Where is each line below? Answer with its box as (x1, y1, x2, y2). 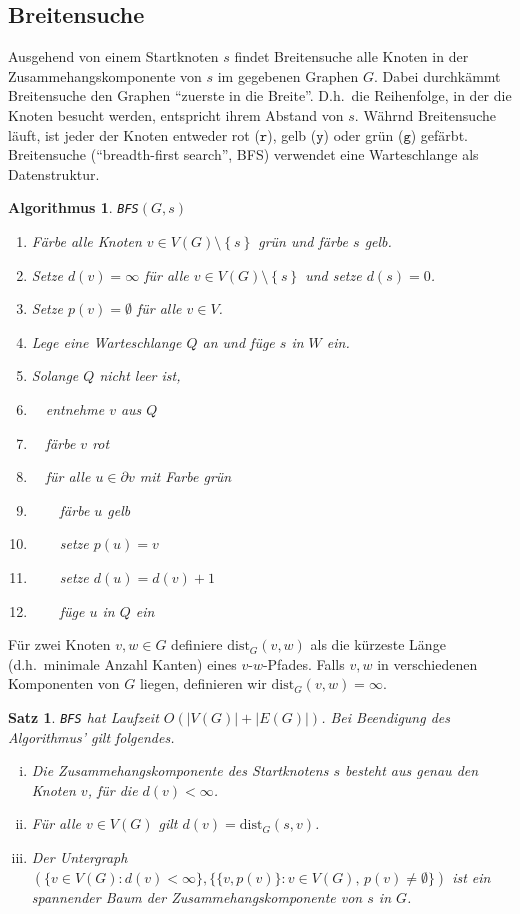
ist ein (452, 866, 491, 887)
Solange (31, 365, 79, 386)
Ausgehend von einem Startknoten (8, 46, 219, 67)
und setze (305, 264, 362, 285)
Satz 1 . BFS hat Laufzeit (8, 706, 159, 727)
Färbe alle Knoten (31, 231, 142, 252)
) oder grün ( (323, 124, 404, 145)
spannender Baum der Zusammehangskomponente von (31, 886, 363, 907)
